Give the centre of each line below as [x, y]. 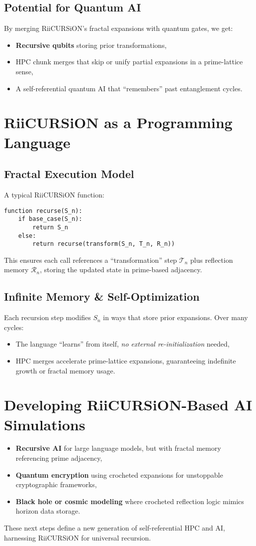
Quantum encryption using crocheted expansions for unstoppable [119, 474]
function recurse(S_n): [43, 211]
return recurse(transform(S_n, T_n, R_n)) [104, 244]
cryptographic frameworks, [56, 484]
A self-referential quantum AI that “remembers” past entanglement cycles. [129, 88]
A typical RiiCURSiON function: [54, 194]
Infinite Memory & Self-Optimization [102, 296]
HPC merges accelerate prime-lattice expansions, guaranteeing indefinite [126, 360]
